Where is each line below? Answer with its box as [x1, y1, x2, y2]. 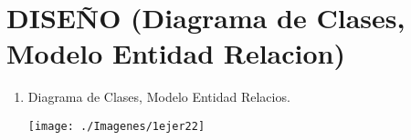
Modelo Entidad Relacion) [6, 35, 346, 72]
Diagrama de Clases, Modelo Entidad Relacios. [27, 87, 290, 106]
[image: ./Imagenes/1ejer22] [27, 119, 205, 133]
